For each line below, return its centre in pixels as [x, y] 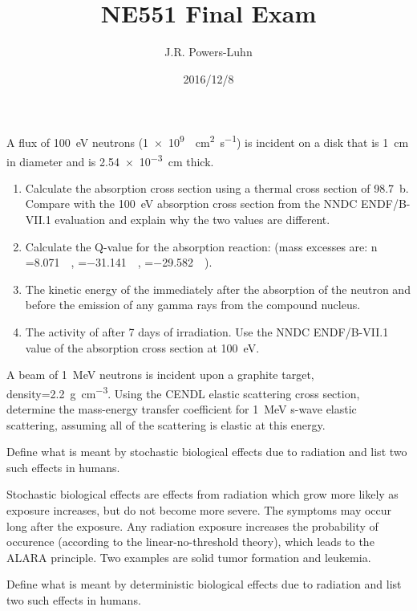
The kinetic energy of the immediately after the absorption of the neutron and [218, 289]
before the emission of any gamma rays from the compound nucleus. [193, 305]
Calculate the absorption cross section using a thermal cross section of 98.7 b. [217, 187]
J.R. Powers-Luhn [208, 52]
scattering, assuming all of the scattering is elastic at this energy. [166, 424]
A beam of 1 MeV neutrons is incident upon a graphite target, [160, 375]
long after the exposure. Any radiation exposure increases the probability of [192, 525]
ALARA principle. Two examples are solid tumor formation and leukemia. [189, 557]
